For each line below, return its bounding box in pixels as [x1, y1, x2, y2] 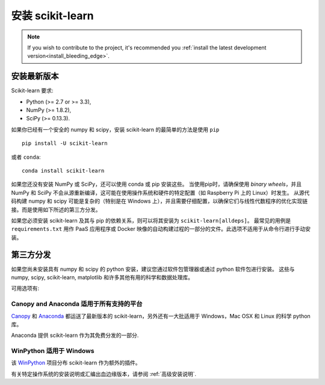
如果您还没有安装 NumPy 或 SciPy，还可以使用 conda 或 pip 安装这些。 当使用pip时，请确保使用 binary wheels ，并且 [11, 180, 302, 188]
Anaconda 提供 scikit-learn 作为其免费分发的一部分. [11, 331, 139, 339]
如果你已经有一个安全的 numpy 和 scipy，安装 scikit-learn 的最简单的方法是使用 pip [11, 126, 220, 133]
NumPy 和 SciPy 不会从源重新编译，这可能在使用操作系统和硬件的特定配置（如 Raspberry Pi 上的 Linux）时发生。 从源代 [11, 189, 310, 196]
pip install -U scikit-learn [22, 140, 108, 147]
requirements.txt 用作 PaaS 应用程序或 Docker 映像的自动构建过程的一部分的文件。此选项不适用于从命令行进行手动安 [11, 226, 311, 233]
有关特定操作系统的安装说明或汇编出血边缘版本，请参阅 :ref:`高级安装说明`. [11, 370, 197, 377]
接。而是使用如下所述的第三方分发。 [11, 206, 101, 213]
